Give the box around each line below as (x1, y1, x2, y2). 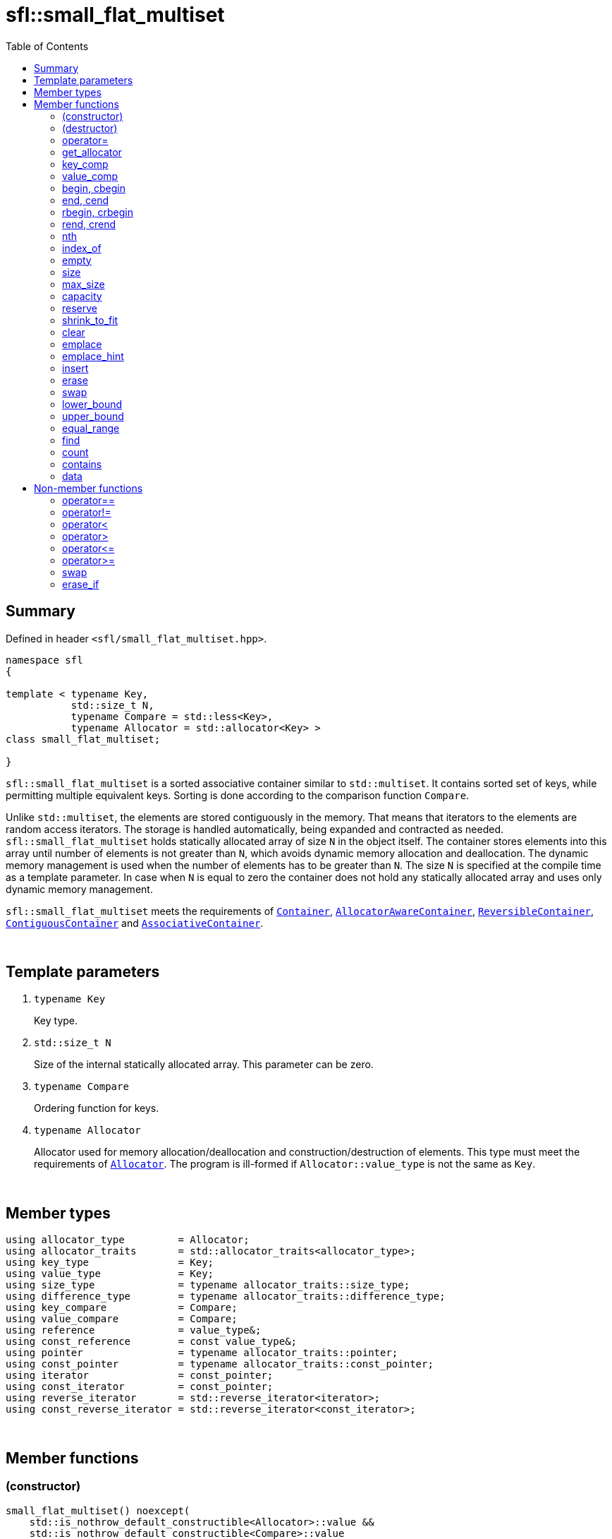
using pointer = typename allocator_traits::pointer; (6, 1347, 398, 1359)
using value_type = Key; (6, 1268, 214, 1280)
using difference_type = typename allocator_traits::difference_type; (6, 1291, 446, 1303)
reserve (62, 301, 97, 314)
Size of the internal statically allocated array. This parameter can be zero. (34, 1058, 374, 1071)
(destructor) (62, 121, 118, 134)
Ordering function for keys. (34, 1102, 159, 1115)
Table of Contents (6, 40, 89, 52)
